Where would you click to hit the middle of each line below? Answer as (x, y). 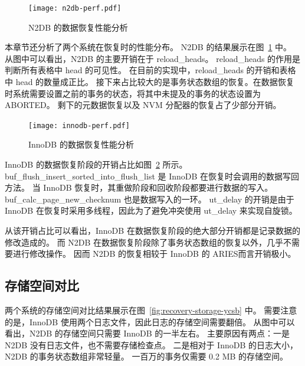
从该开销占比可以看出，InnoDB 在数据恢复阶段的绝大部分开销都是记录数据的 (152, 231)
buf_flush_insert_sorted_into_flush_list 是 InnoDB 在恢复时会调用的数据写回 (152, 176)
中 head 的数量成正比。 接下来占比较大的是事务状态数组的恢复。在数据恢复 (150, 82)
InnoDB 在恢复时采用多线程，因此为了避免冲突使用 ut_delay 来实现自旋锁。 (151, 210)
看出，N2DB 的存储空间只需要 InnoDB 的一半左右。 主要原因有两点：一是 (147, 333)
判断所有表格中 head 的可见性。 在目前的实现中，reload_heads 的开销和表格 (150, 70)
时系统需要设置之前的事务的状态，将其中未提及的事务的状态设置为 (133, 93)
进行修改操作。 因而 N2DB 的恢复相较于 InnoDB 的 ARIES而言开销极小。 (154, 254)
